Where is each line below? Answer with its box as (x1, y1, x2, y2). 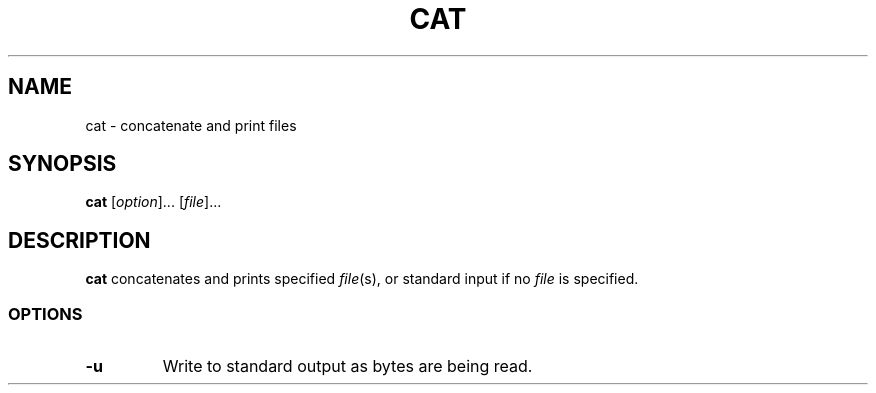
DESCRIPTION (8, 227, 151, 253)
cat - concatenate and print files (85, 116, 297, 134)
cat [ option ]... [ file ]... (85, 193, 222, 211)
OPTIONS (8, 303, 83, 324)
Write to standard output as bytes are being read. (162, 356, 533, 377)
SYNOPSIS (8, 151, 117, 177)
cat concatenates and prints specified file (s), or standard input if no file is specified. (85, 270, 639, 288)
